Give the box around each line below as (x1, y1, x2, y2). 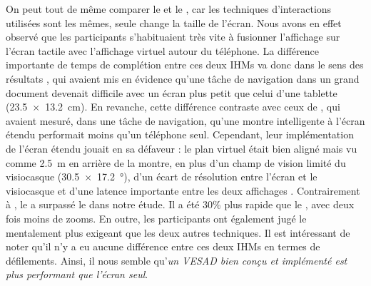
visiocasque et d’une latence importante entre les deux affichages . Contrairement (6, 183, 360, 198)
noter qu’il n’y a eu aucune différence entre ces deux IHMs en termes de (6, 239, 320, 254)
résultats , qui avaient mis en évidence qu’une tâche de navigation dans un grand (6, 71, 360, 86)
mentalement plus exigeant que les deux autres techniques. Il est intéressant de (6, 225, 350, 240)
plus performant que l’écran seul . (6, 267, 148, 282)
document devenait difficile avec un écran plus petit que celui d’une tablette (6, 85, 337, 100)
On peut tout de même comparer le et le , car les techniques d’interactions (6, 1, 332, 16)
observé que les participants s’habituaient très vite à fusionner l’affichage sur (6, 29, 340, 44)
